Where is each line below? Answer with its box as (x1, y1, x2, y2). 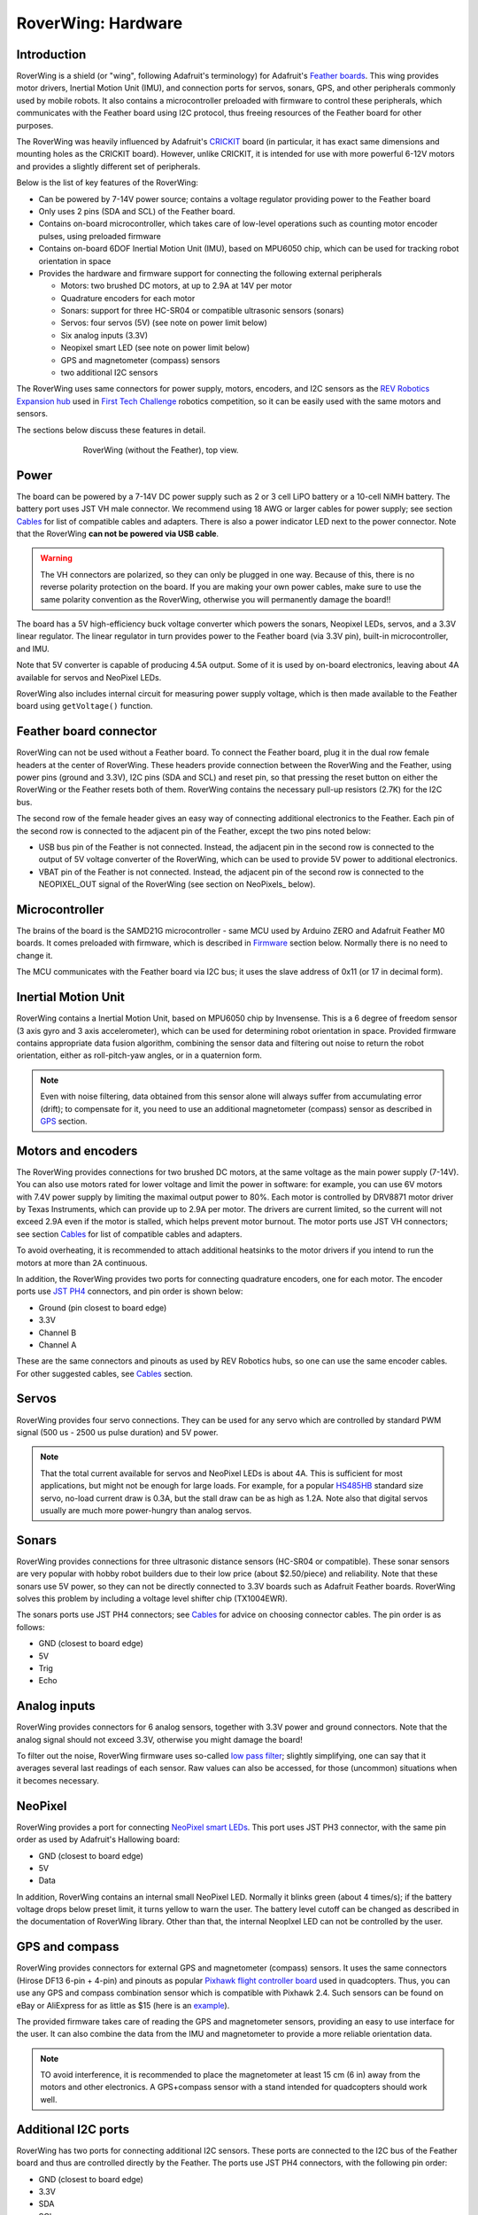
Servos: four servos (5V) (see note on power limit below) (60, 317, 267, 328)
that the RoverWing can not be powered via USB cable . (16, 528, 220, 540)
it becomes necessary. (16, 1775, 99, 1785)
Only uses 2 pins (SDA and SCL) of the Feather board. (38, 206, 235, 216)
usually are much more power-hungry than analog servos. (40, 1504, 252, 1515)
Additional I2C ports (16, 2122, 130, 2137)
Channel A (38, 1339, 77, 1350)
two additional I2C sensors (60, 368, 158, 378)
